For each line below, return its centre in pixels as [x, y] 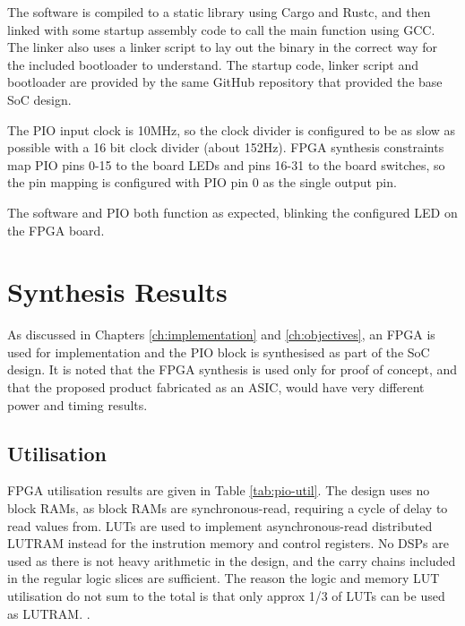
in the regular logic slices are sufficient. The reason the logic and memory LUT [224, 578]
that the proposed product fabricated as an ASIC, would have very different [216, 387]
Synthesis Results [117, 292]
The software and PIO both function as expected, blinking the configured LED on [232, 212]
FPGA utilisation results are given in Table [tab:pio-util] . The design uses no [219, 490]
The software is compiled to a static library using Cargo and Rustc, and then [219, 12]
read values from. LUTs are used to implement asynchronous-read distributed [220, 525]
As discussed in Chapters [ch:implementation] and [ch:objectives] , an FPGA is [221, 334]
